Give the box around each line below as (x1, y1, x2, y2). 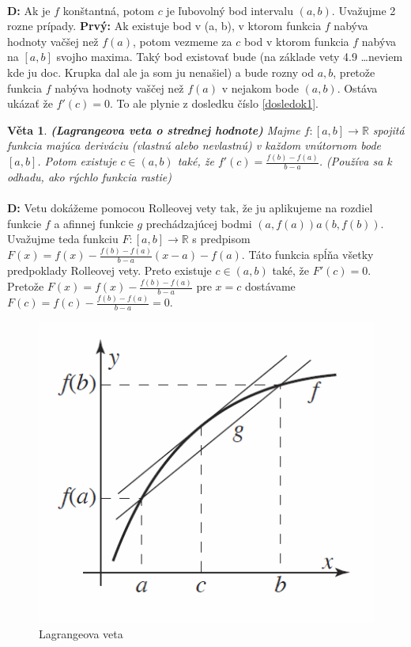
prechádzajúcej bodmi (145, 215, 252, 231)
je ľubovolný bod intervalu (166, 2, 294, 18)
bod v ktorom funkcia (243, 32, 349, 49)
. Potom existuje (37, 153, 117, 169)
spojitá (372, 121, 405, 138)
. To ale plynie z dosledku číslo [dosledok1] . (110, 95, 319, 112)
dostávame (244, 278, 296, 295)
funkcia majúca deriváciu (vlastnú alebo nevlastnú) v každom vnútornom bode (7, 137, 382, 154)
